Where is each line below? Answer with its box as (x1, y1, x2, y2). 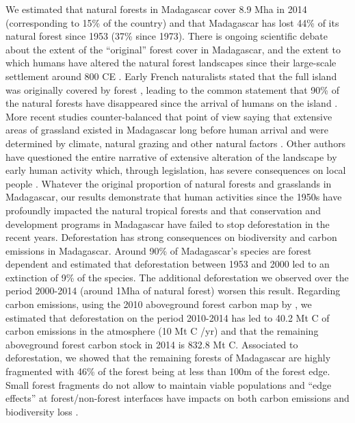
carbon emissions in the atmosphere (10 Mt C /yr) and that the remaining (5, 324, 319, 338)
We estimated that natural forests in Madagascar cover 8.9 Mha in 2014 (5, 2, 307, 16)
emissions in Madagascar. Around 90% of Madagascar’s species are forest (5, 243, 312, 257)
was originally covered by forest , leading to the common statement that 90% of (5, 82, 339, 97)
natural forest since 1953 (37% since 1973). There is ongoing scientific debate (5, 29, 328, 43)
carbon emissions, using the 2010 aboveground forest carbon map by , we (5, 297, 312, 311)
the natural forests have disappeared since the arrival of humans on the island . (5, 96, 338, 110)
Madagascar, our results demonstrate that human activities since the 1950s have (5, 190, 342, 204)
